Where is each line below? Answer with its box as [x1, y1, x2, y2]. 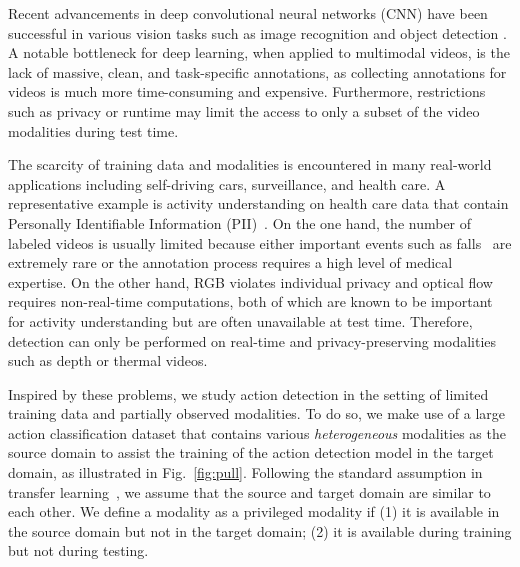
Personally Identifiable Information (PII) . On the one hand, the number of [8, 212, 472, 233]
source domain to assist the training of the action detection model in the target [8, 442, 494, 463]
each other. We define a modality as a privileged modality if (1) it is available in [8, 501, 500, 522]
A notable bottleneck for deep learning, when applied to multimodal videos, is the [8, 42, 510, 63]
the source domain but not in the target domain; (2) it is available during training [8, 520, 512, 541]
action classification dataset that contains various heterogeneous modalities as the [8, 422, 506, 443]
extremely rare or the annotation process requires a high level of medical [8, 252, 453, 273]
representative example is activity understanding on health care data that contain [8, 193, 509, 214]
